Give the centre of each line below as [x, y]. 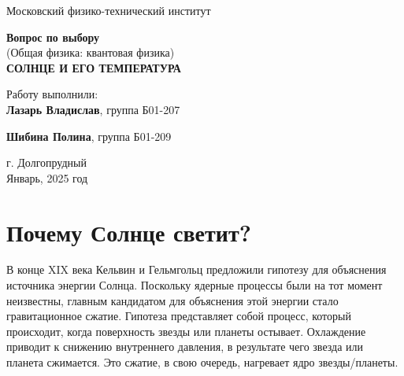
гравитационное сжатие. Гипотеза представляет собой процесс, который [179, 316]
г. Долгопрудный [46, 162]
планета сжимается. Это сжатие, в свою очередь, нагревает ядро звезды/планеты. [202, 362]
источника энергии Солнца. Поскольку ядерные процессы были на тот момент [195, 285]
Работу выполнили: [52, 94]
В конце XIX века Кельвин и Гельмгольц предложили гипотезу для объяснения [196, 269]
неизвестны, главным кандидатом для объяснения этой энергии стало [172, 300]
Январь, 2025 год [47, 177]
